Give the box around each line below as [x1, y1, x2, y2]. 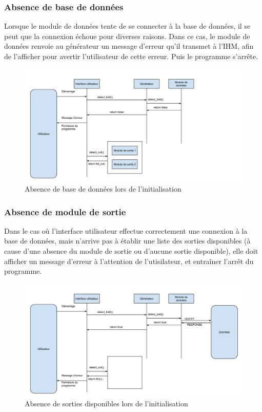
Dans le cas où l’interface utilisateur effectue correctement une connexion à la [4, 225, 248, 236]
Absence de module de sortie [4, 205, 126, 218]
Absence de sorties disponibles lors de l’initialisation [25, 398, 188, 409]
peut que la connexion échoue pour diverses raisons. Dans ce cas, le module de [4, 30, 250, 41]
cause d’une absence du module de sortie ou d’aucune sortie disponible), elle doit [4, 246, 258, 256]
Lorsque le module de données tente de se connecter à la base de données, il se [4, 21, 251, 31]
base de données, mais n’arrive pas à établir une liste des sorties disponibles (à [4, 235, 251, 246]
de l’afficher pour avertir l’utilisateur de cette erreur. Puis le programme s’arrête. [4, 51, 258, 61]
